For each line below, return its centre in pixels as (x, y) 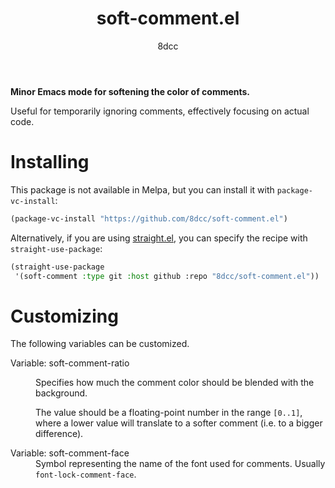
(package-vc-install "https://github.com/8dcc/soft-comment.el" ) (149, 218)
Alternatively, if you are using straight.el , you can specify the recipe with (159, 238)
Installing (50, 162)
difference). (59, 434)
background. (61, 393)
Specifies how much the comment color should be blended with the (175, 383)
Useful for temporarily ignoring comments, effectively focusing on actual (160, 111)
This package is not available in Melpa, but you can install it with (142, 189)
